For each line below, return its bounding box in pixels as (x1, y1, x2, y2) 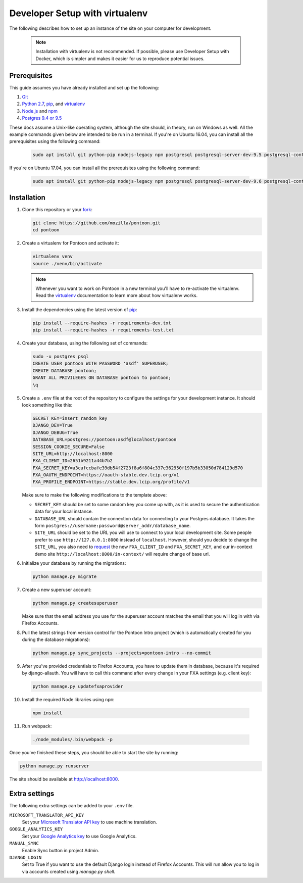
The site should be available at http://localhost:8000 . (9, 776, 119, 782)
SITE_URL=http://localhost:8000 (32, 451, 113, 457)
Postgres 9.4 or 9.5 (22, 115, 62, 121)
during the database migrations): (22, 636, 90, 643)
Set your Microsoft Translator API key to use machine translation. (22, 819, 158, 825)
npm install (32, 710, 63, 716)
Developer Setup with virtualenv (9, 8, 148, 19)
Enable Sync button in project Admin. (22, 847, 99, 853)
